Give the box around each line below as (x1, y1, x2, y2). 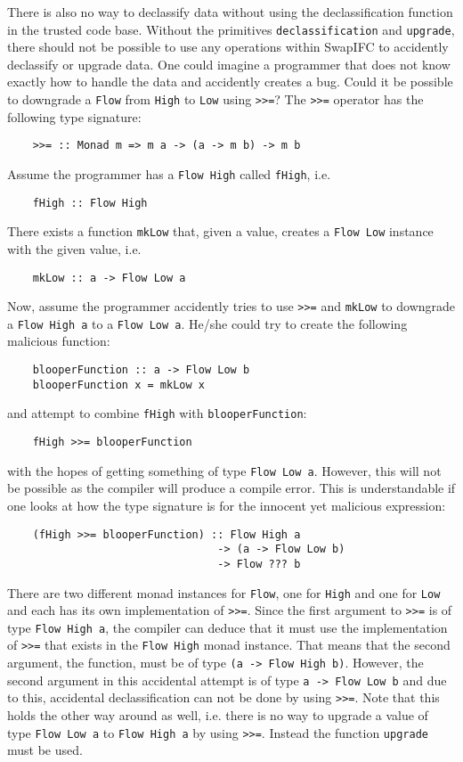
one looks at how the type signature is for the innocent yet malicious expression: (7, 496, 446, 514)
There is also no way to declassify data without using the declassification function (7, 3, 453, 20)
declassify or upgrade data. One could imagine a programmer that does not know (7, 54, 451, 73)
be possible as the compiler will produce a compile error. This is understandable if (7, 479, 456, 497)
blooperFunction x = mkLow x (32, 378, 205, 391)
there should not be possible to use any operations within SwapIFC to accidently (7, 37, 449, 56)
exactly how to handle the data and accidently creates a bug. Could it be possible (7, 72, 453, 91)
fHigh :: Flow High (32, 196, 148, 209)
